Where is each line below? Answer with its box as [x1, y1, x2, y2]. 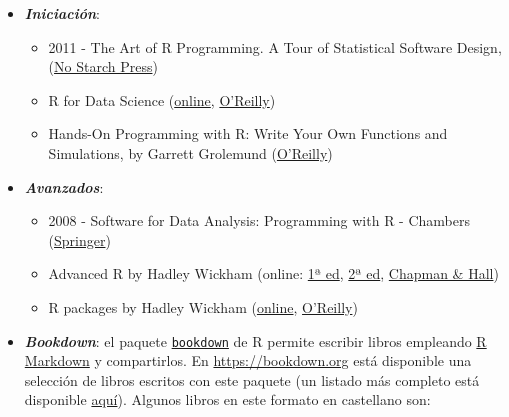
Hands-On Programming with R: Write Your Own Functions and [48, 123, 448, 144]
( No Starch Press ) [48, 56, 158, 77]
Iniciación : [24, 3, 100, 23]
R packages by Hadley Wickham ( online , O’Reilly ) [48, 296, 358, 317]
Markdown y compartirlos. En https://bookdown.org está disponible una [24, 350, 472, 371]
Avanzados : [24, 176, 104, 197]
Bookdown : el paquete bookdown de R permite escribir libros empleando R [24, 330, 487, 351]
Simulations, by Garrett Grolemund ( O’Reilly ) [48, 142, 333, 163]
